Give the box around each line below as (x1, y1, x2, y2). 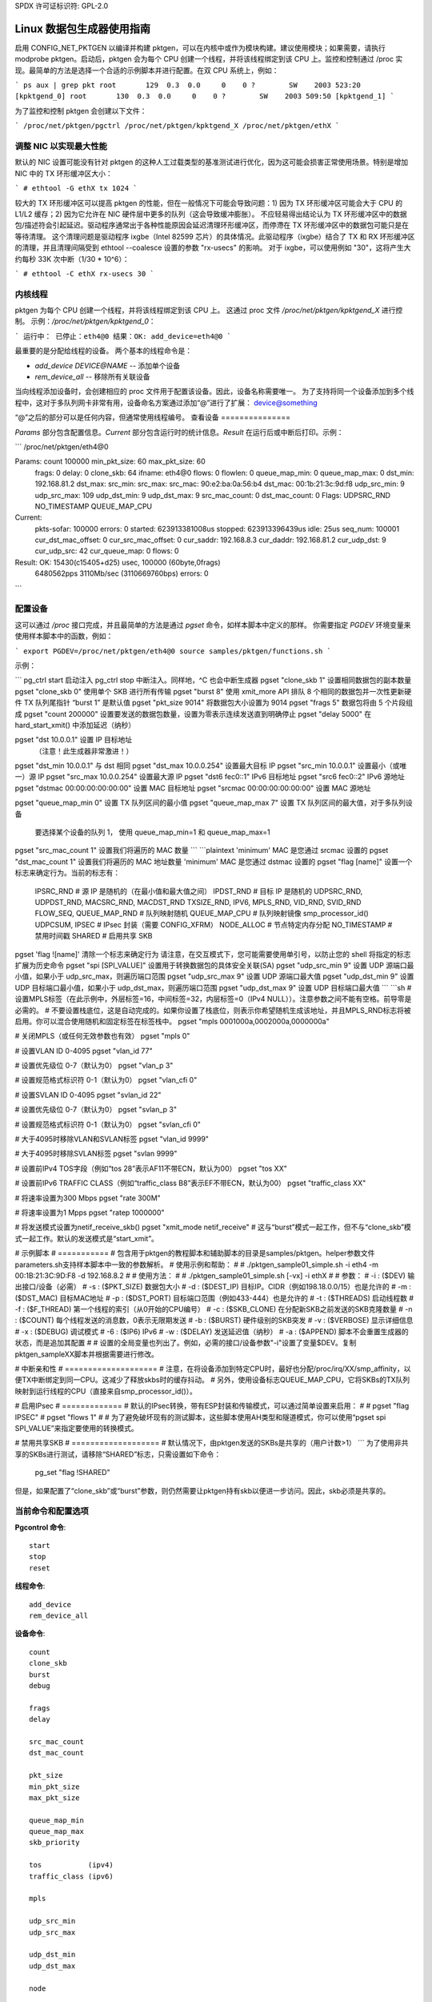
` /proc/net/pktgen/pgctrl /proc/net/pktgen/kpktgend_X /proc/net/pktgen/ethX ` (14, 121, 340, 131)
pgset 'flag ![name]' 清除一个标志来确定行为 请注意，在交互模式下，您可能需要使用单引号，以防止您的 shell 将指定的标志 (14, 949, 411, 959)
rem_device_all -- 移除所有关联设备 (34, 372, 150, 381)
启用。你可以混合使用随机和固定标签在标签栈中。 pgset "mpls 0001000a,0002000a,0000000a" (14, 1016, 330, 1026)
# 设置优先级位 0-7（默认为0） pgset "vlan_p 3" (14, 1061, 174, 1071)
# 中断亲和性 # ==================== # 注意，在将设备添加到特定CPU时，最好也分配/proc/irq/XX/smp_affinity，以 (14, 1364, 411, 1373)
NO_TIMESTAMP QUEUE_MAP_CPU (34, 501, 152, 511)
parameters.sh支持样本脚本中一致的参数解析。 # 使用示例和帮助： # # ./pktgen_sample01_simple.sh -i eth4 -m (14, 1260, 379, 1269)
